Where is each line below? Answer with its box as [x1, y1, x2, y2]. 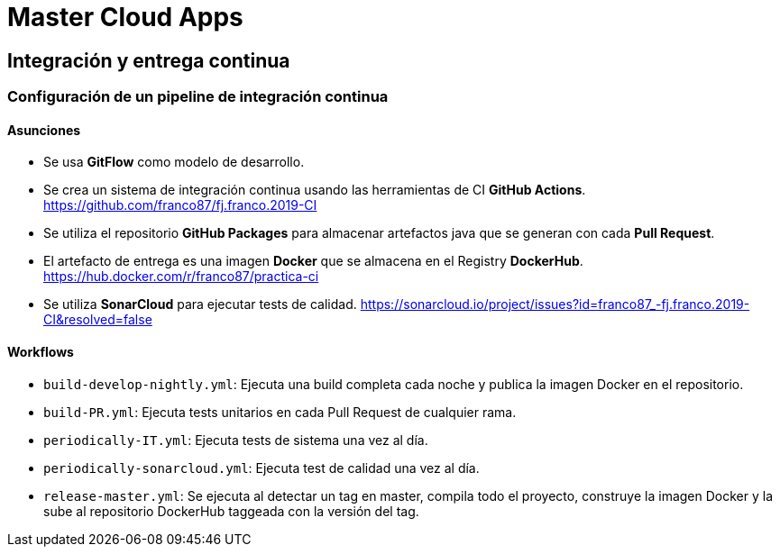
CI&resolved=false [43, 312, 152, 328]
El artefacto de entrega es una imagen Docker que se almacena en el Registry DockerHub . [43, 253, 583, 269]
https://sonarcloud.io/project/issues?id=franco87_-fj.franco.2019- [360, 296, 750, 313]
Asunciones [7, 122, 81, 138]
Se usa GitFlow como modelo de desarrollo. [43, 154, 305, 170]
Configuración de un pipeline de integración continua [7, 87, 389, 106]
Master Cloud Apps [7, 2, 243, 32]
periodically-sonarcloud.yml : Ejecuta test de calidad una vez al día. [43, 459, 480, 476]
